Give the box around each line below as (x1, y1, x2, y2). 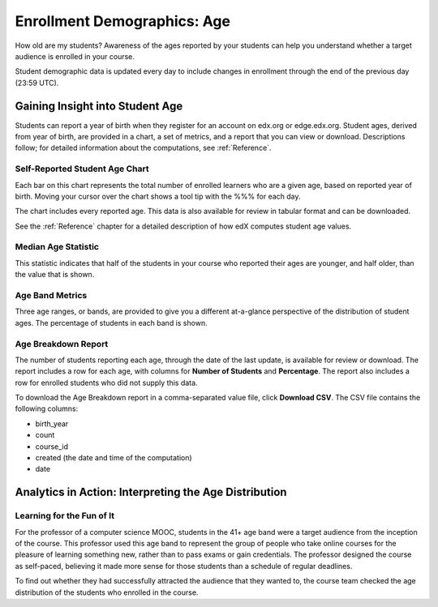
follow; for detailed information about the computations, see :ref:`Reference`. (15, 143, 272, 153)
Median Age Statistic (15, 242, 99, 253)
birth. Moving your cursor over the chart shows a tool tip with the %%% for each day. (15, 191, 301, 201)
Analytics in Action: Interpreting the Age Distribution (15, 485, 287, 499)
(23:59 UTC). (15, 78, 59, 88)
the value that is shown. (15, 270, 95, 280)
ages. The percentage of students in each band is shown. (15, 318, 208, 327)
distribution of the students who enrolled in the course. (15, 588, 199, 597)
